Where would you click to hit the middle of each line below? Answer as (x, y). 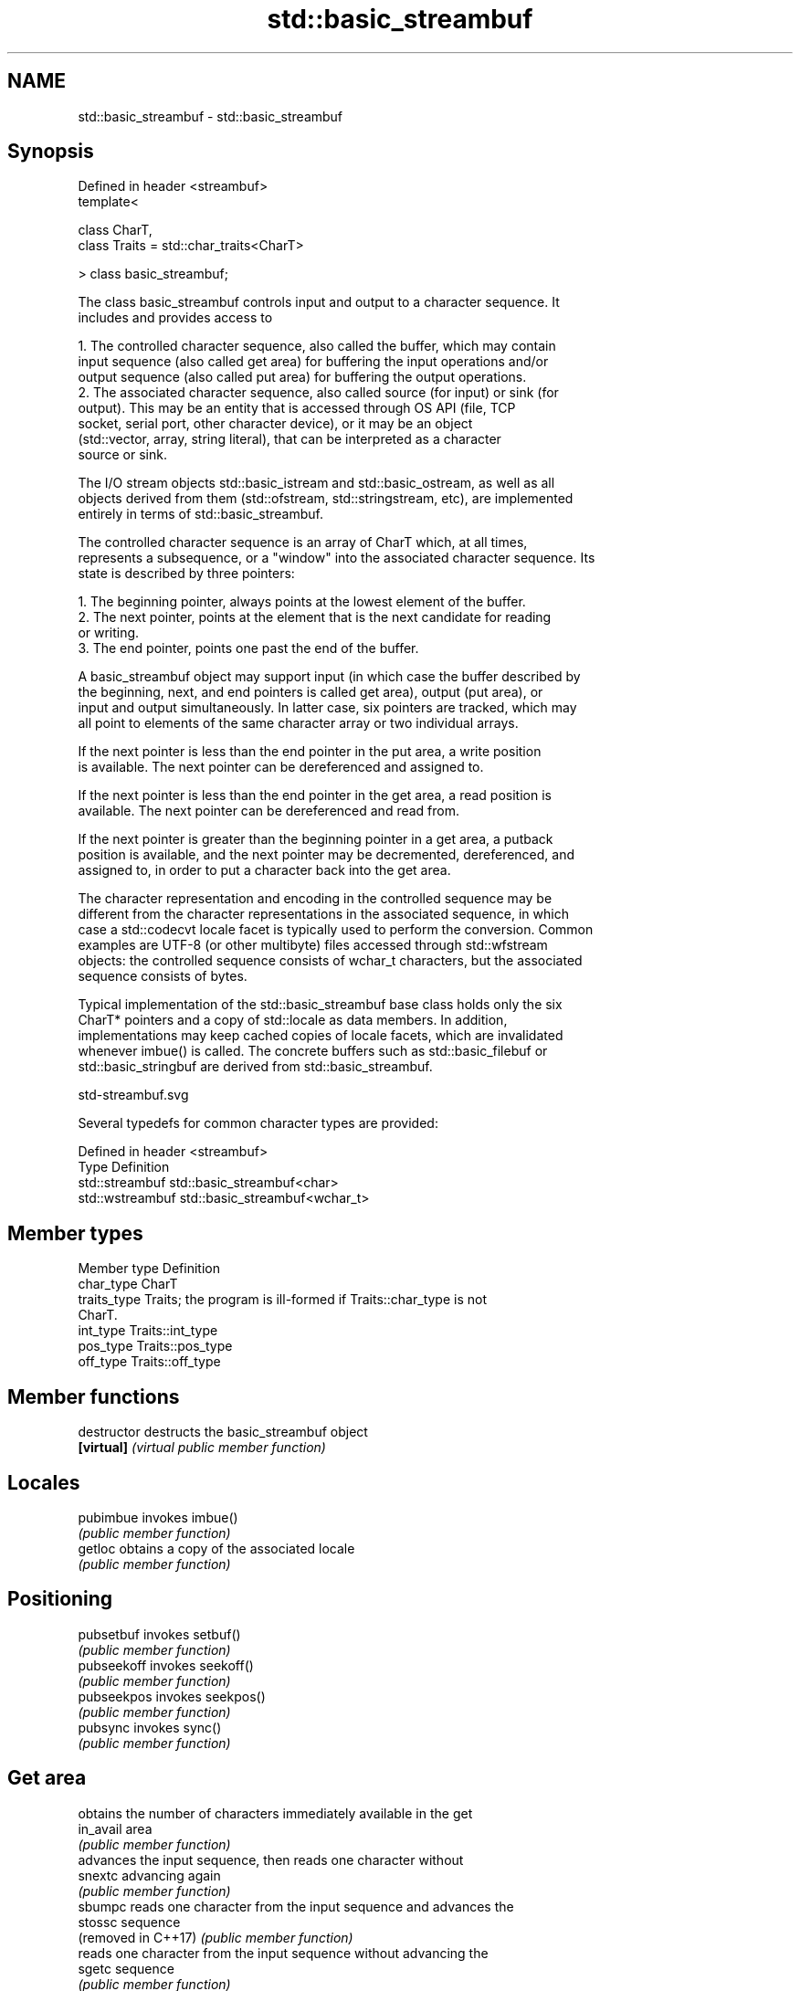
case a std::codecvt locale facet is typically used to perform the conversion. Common (336, 930)
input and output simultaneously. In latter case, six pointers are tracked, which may (327, 708)
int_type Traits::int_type (148, 1331)
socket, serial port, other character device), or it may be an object (275, 424)
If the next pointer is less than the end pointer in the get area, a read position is (315, 795)
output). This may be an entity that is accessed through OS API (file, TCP (297, 408)
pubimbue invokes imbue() (158, 1517)
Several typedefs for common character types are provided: (258, 1123)
